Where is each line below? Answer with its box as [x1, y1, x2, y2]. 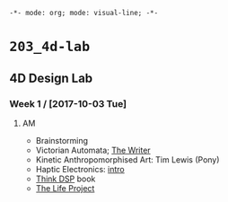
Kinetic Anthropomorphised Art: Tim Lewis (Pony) [35, 154, 220, 165]
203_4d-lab [9, 39, 91, 56]
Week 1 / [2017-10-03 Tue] [9, 97, 127, 110]
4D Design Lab [9, 70, 93, 85]
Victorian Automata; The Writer [35, 145, 151, 155]
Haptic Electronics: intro [35, 163, 126, 174]
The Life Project [35, 182, 95, 193]
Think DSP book [35, 173, 96, 184]
